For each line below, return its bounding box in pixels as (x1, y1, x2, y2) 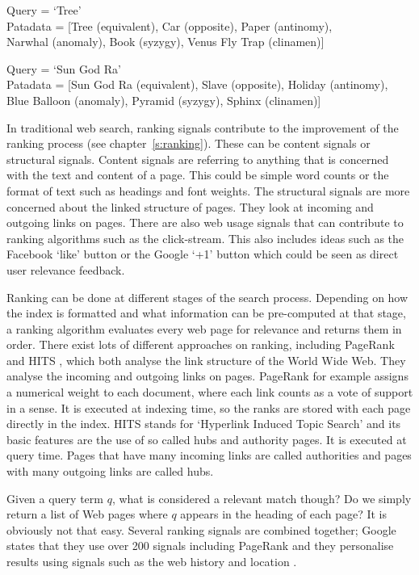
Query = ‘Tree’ (6, 2, 82, 18)
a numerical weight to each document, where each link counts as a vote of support (6, 384, 413, 401)
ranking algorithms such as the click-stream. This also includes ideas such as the (6, 229, 404, 246)
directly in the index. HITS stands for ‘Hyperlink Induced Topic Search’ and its (6, 415, 401, 432)
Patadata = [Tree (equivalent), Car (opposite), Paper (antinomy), (6, 17, 333, 34)
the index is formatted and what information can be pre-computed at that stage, (6, 304, 406, 321)
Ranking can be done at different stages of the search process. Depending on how (6, 288, 409, 305)
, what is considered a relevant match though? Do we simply (111, 489, 412, 506)
